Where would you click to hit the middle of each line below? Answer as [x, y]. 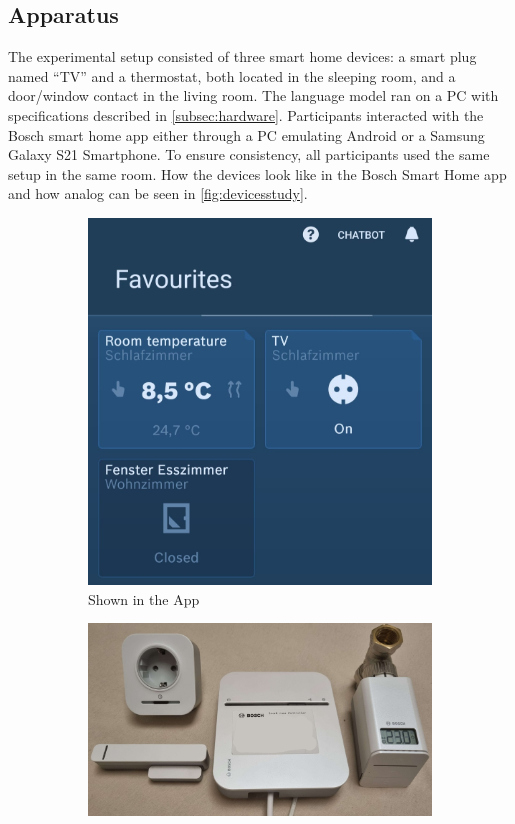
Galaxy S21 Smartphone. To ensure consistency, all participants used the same [249, 154]
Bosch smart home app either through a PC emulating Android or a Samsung [246, 134]
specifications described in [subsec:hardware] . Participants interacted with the [246, 114]
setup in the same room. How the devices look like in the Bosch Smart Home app [257, 173]
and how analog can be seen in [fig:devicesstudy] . [158, 193]
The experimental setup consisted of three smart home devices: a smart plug [242, 56]
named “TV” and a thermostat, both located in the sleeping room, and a [232, 75]
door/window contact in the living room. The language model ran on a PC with [253, 95]
